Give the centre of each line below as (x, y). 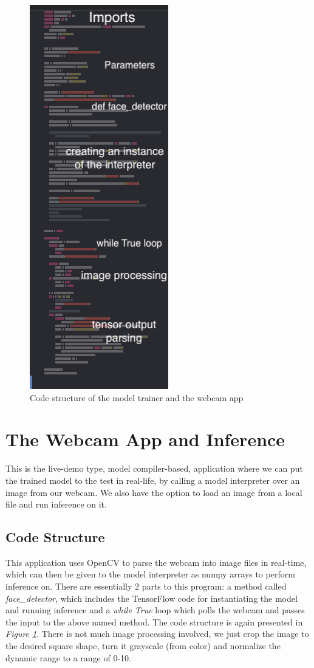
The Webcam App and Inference (145, 439)
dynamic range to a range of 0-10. (68, 657)
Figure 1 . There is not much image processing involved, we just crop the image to (157, 634)
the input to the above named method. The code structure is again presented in (154, 622)
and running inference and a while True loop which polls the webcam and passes (155, 610)
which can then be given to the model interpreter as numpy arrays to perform (150, 574)
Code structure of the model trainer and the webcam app (137, 397)
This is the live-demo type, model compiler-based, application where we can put (154, 468)
